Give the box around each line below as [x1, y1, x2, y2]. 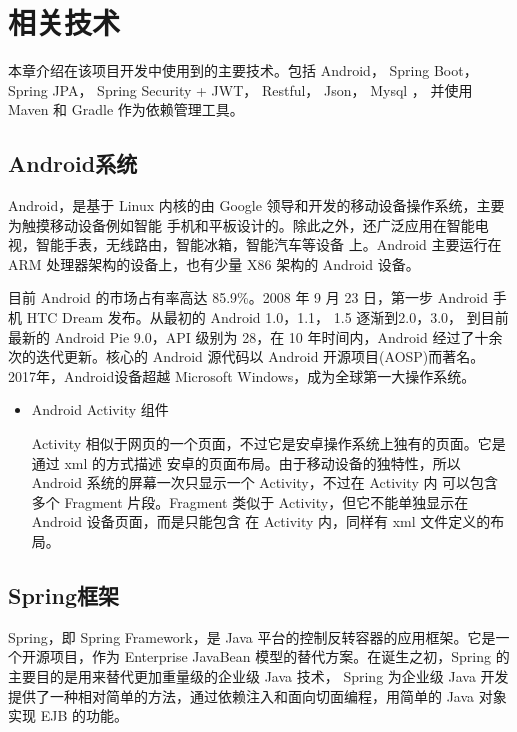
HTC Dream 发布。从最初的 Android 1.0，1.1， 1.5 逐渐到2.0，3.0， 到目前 [26, 307, 509, 328]
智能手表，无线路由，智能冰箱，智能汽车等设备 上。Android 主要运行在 [35, 234, 502, 255]
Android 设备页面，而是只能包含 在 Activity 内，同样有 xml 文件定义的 [31, 511, 491, 532]
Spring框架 [8, 580, 119, 610]
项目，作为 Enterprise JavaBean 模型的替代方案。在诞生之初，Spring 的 [49, 646, 510, 667]
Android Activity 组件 [31, 399, 169, 420]
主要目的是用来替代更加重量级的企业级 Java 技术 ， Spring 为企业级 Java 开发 [8, 666, 509, 686]
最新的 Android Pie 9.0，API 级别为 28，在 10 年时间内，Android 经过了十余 [8, 326, 503, 347]
